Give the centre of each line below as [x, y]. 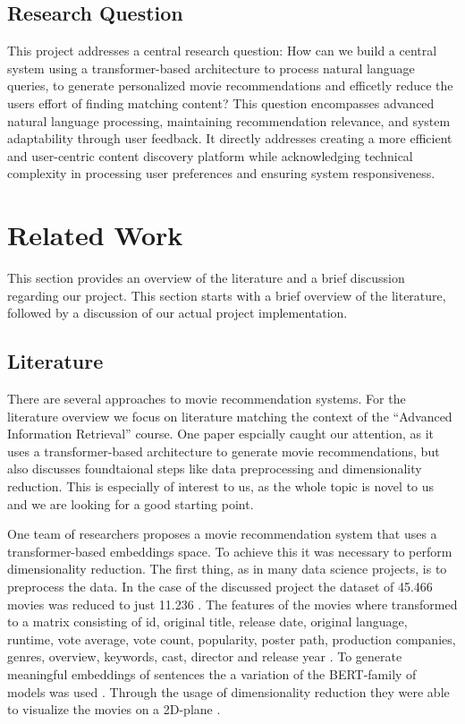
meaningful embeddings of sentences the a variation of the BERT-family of [212, 673]
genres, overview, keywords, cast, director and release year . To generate [205, 656]
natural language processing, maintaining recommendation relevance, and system [229, 120]
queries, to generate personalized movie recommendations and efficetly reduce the [230, 85]
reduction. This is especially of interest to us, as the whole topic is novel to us [221, 486]
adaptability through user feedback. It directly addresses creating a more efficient [230, 138]
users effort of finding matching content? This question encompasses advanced [221, 102]
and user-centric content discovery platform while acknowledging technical [210, 155]
